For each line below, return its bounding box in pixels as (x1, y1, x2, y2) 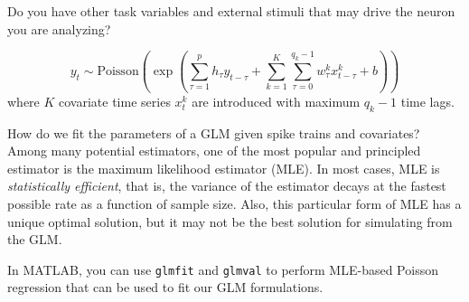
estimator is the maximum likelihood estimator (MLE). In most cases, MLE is (7, 158, 440, 177)
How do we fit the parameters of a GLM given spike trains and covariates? (7, 123, 420, 142)
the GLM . (7, 230, 62, 249)
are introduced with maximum (192, 91, 361, 110)
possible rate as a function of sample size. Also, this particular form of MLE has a (7, 193, 462, 212)
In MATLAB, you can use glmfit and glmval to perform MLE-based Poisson (7, 260, 438, 278)
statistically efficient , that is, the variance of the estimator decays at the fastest (7, 176, 446, 195)
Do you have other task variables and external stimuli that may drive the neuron (7, 2, 455, 20)
